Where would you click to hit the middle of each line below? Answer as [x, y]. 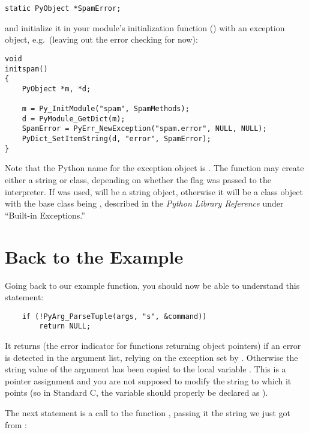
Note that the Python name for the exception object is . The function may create [154, 168]
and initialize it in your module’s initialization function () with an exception [145, 27]
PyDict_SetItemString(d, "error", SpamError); [116, 139]
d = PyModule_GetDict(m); [73, 119]
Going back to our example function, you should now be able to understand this [152, 285]
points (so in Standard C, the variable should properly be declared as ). [136, 392]
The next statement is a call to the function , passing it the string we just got [148, 412]
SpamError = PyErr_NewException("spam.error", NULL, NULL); [144, 129]
